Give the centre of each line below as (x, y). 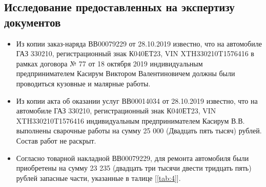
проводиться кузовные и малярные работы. (83, 83)
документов (33, 22)
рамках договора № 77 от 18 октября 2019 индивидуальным (109, 63)
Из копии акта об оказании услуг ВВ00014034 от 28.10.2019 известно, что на (137, 100)
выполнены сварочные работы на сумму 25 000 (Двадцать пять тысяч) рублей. (139, 131)
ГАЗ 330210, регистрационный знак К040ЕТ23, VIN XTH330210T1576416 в (135, 53)
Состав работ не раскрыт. (56, 140)
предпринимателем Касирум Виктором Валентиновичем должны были (126, 73)
